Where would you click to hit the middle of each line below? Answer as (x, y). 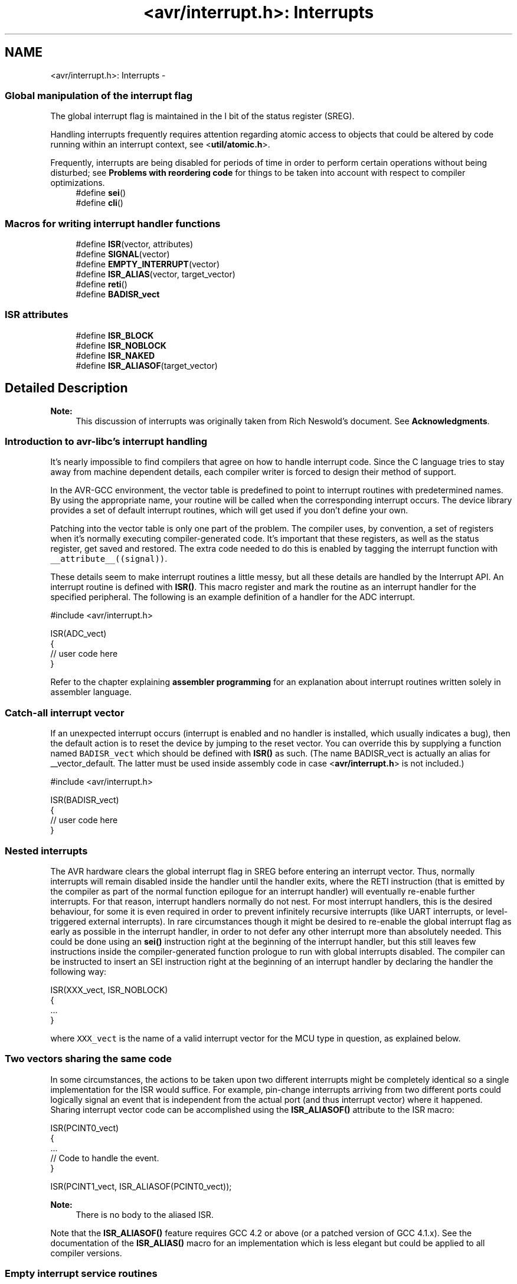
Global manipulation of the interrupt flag (99, 95)
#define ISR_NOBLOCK (121, 345)
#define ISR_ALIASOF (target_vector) (147, 365)
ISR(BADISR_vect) (85, 800)
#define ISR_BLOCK (115, 335)
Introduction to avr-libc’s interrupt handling (106, 442)
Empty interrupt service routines (81, 1274)
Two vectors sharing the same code (89, 1059)
